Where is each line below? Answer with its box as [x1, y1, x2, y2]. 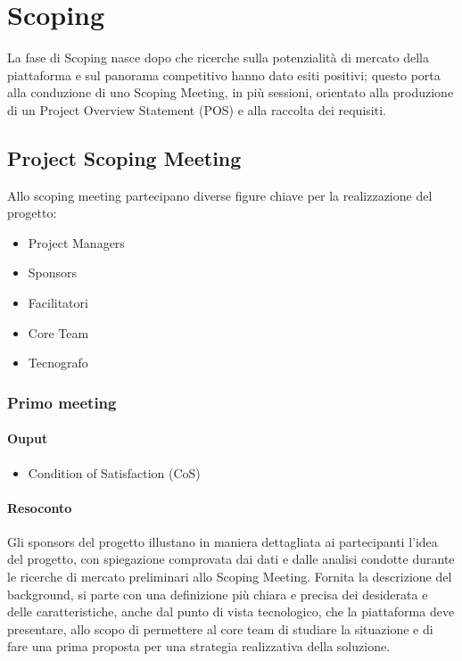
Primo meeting [7, 391, 117, 413]
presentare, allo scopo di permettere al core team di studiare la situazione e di [7, 619, 433, 638]
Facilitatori [28, 293, 88, 312]
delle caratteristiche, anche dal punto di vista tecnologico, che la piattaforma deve [7, 602, 455, 621]
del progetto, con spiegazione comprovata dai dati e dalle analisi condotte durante [7, 549, 455, 568]
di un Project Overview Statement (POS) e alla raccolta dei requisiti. [7, 100, 386, 119]
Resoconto [7, 498, 72, 516]
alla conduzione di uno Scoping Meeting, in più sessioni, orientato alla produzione [7, 83, 454, 102]
